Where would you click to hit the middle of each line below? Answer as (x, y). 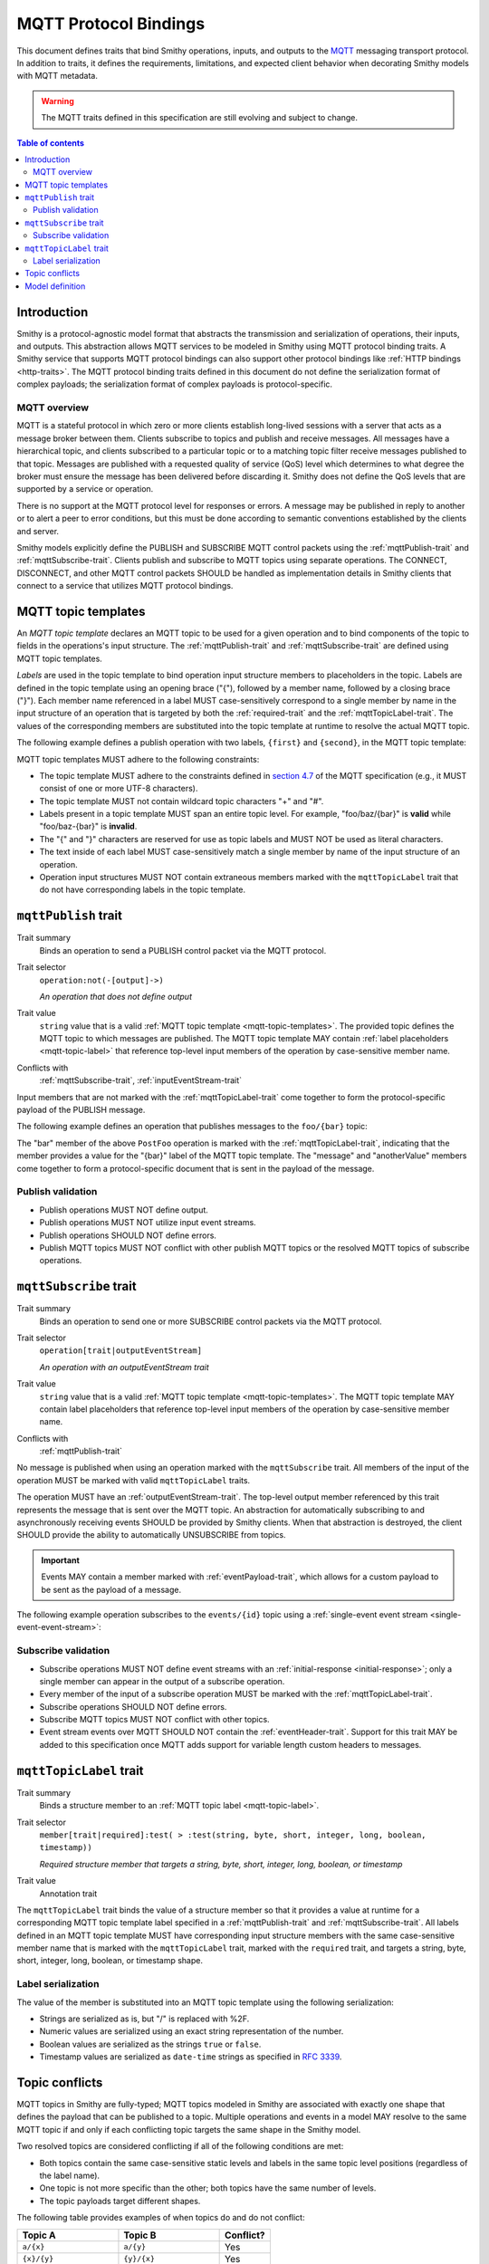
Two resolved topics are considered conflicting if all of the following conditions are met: (180, 2146)
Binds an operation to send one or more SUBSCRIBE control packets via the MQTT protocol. (211, 1321)
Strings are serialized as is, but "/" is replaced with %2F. (144, 2019)
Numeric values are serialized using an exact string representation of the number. (192, 2031)
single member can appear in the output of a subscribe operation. (162, 1681)
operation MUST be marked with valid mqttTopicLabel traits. (134, 1480)
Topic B (140, 2235)
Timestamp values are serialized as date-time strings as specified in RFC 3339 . (191, 2057)
